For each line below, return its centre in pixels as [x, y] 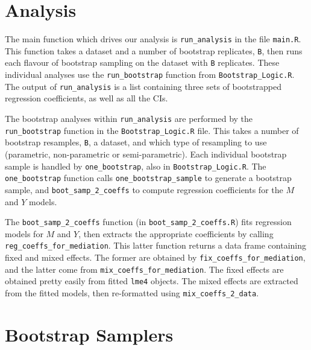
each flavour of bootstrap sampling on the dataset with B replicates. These [142, 62]
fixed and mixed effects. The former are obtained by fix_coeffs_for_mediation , [155, 257]
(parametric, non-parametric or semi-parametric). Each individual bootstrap [146, 154]
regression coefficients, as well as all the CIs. [86, 98]
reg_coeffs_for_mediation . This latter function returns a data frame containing [155, 245]
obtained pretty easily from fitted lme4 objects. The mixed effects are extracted [152, 281]
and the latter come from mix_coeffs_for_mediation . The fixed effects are [144, 269]
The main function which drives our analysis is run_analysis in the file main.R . [153, 39]
